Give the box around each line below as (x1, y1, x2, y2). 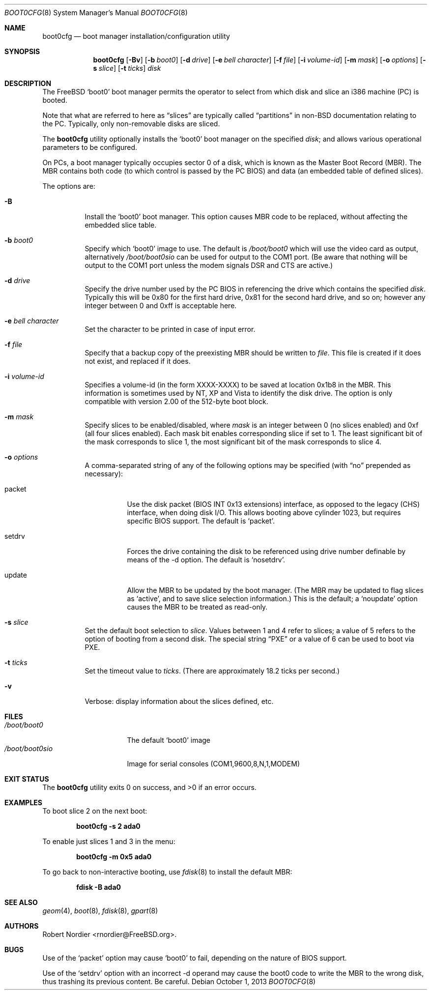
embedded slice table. (85, 221, 157, 229)
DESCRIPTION (4, 79, 52, 88)
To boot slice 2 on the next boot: (42, 807, 147, 815)
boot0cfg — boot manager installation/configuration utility (42, 32, 230, 40)
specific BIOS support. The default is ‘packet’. (127, 517, 275, 525)
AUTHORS (4, 922, 39, 930)
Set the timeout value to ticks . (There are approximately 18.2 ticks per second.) (85, 667, 340, 675)
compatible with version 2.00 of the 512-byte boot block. (85, 397, 268, 406)
